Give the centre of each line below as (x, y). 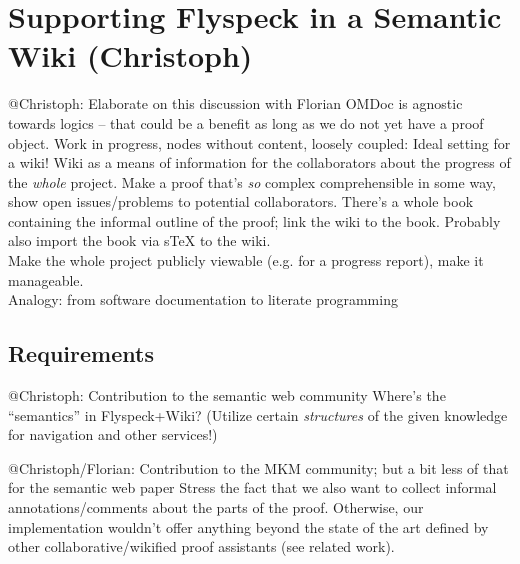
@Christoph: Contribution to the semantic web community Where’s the (227, 395)
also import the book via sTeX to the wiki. (139, 240)
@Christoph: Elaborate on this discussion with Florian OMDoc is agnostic (235, 103)
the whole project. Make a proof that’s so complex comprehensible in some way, (252, 181)
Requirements (81, 353)
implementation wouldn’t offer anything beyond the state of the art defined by (248, 526)
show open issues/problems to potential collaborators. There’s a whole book (241, 201)
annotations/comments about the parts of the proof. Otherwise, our (216, 507)
